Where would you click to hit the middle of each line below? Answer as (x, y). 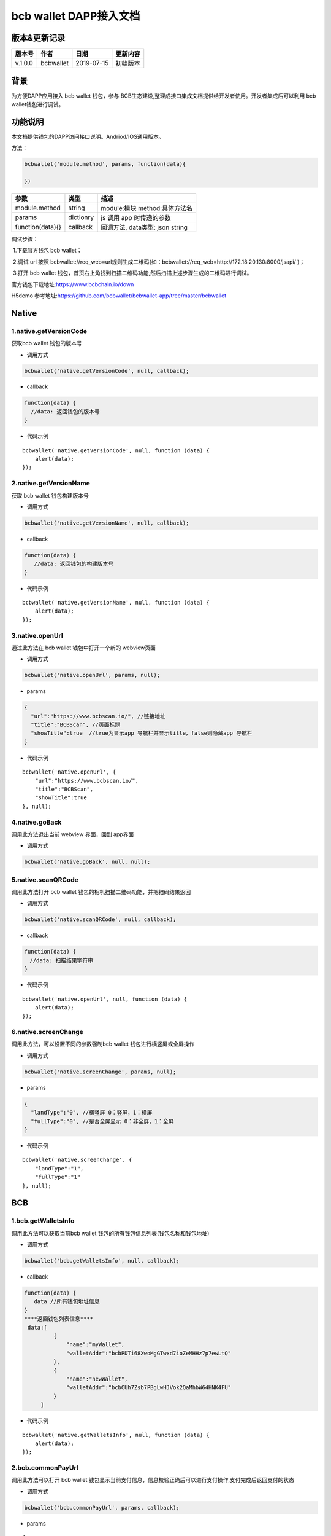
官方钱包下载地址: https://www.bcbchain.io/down (73, 284)
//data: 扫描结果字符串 (62, 960)
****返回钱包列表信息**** (59, 1319)
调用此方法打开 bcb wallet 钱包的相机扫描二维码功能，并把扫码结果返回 (101, 892)
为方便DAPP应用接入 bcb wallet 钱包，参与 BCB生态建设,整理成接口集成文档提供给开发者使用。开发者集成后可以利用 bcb (164, 96)
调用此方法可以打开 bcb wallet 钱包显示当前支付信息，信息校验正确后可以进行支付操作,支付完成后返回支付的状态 (153, 1480)
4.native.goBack (36, 822)
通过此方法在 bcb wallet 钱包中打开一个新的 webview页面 (84, 648)
